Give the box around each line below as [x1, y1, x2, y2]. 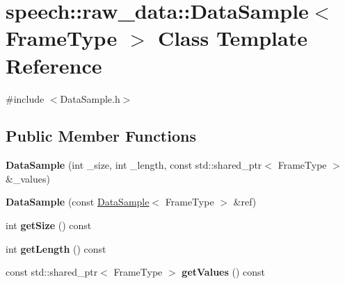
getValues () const [182, 265, 265, 279]
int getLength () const [6, 241, 106, 256]
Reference [6, 51, 102, 79]
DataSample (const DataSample [6, 194, 150, 209]
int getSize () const [6, 218, 92, 233]
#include [6, 91, 45, 106]
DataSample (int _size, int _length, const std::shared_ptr [6, 158, 262, 172]
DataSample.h [60, 91, 120, 106]
